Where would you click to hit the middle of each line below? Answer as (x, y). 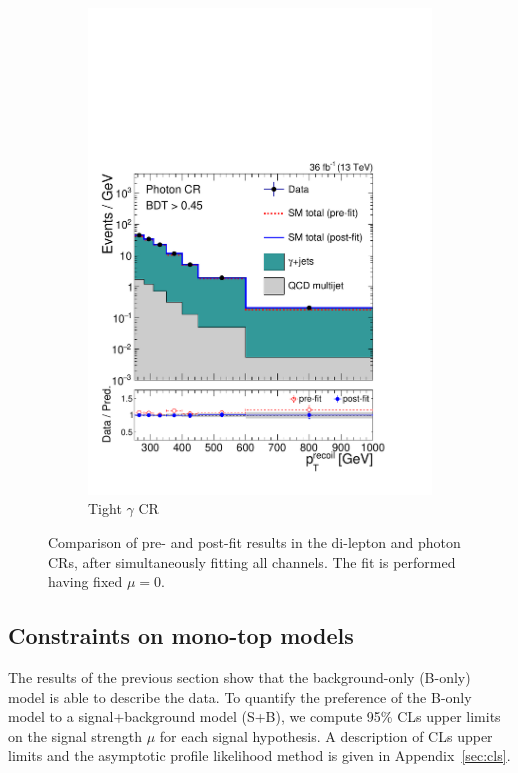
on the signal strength (75, 735)
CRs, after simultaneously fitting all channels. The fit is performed (252, 561)
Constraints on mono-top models (181, 635)
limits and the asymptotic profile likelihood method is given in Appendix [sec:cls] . (259, 755)
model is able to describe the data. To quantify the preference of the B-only (240, 696)
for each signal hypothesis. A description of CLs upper (326, 735)
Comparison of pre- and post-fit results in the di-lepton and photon (254, 541)
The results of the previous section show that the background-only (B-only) (239, 676)
